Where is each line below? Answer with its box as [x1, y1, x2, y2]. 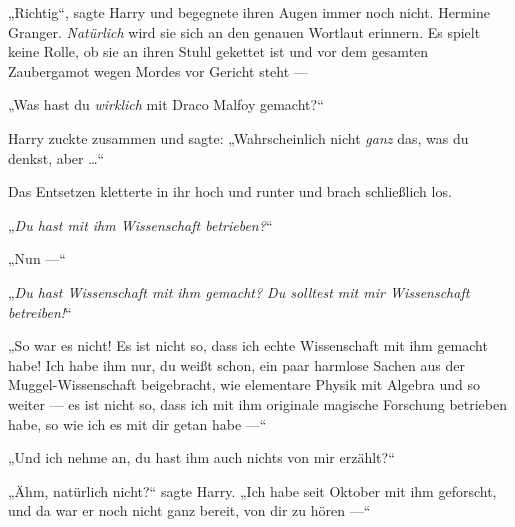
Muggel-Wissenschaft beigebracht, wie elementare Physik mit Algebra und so [8, 374, 481, 395]
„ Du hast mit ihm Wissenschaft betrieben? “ [8, 214, 273, 235]
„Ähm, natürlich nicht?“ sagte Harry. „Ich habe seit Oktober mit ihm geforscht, [8, 480, 497, 501]
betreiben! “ [8, 301, 72, 322]
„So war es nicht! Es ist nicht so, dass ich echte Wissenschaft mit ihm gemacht [8, 335, 488, 356]
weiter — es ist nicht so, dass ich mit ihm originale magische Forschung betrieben [8, 393, 507, 414]
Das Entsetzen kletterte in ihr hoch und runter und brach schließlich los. [8, 181, 452, 202]
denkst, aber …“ [8, 147, 105, 168]
